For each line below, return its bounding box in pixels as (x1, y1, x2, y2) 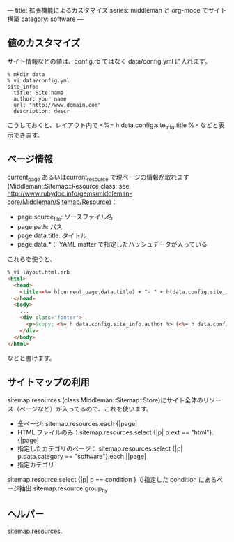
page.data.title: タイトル (17, 231, 87, 240)
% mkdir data (7, 71, 45, 78)
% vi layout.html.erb (7, 269, 70, 276)
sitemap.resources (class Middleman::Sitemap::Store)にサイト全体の (7, 396, 203, 404)
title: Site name (13, 89, 64, 96)
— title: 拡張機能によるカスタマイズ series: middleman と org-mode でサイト (7, 6, 227, 14)
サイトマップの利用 (7, 376, 90, 388)
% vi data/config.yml (7, 77, 70, 84)
